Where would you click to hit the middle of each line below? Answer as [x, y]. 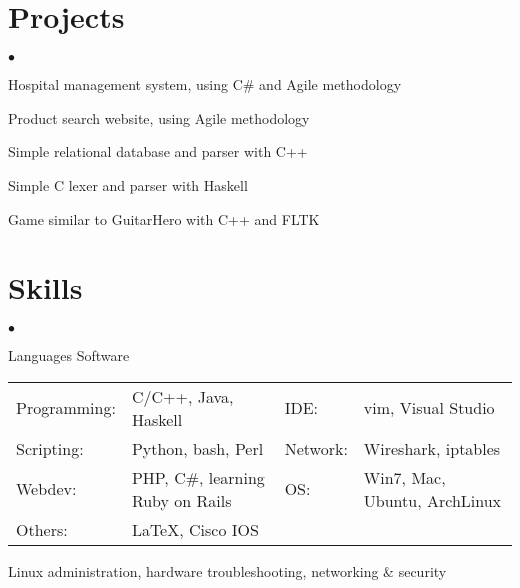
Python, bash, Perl [197, 448]
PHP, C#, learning [198, 477]
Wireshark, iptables [432, 448]
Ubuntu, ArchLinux [432, 500]
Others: [42, 529]
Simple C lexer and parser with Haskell [128, 184]
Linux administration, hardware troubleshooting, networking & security [227, 570]
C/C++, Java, [182, 396]
